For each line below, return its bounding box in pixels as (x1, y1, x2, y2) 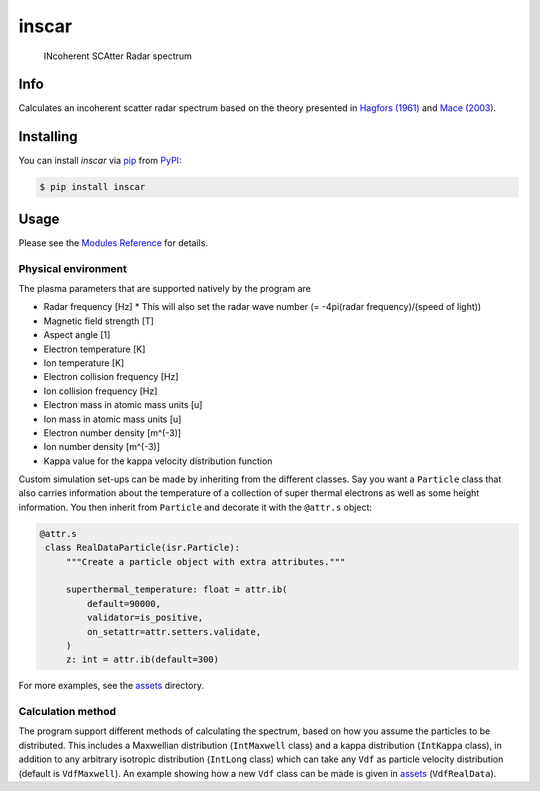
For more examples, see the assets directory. (18, 680, 205, 692)
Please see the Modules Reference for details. (18, 236, 209, 249)
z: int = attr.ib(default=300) (65, 654, 220, 665)
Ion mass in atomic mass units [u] (43, 413, 182, 425)
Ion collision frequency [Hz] (43, 385, 158, 397)
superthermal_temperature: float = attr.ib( (65, 584, 288, 595)
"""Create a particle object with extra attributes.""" (65, 556, 346, 567)
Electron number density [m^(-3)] (43, 426, 182, 439)
